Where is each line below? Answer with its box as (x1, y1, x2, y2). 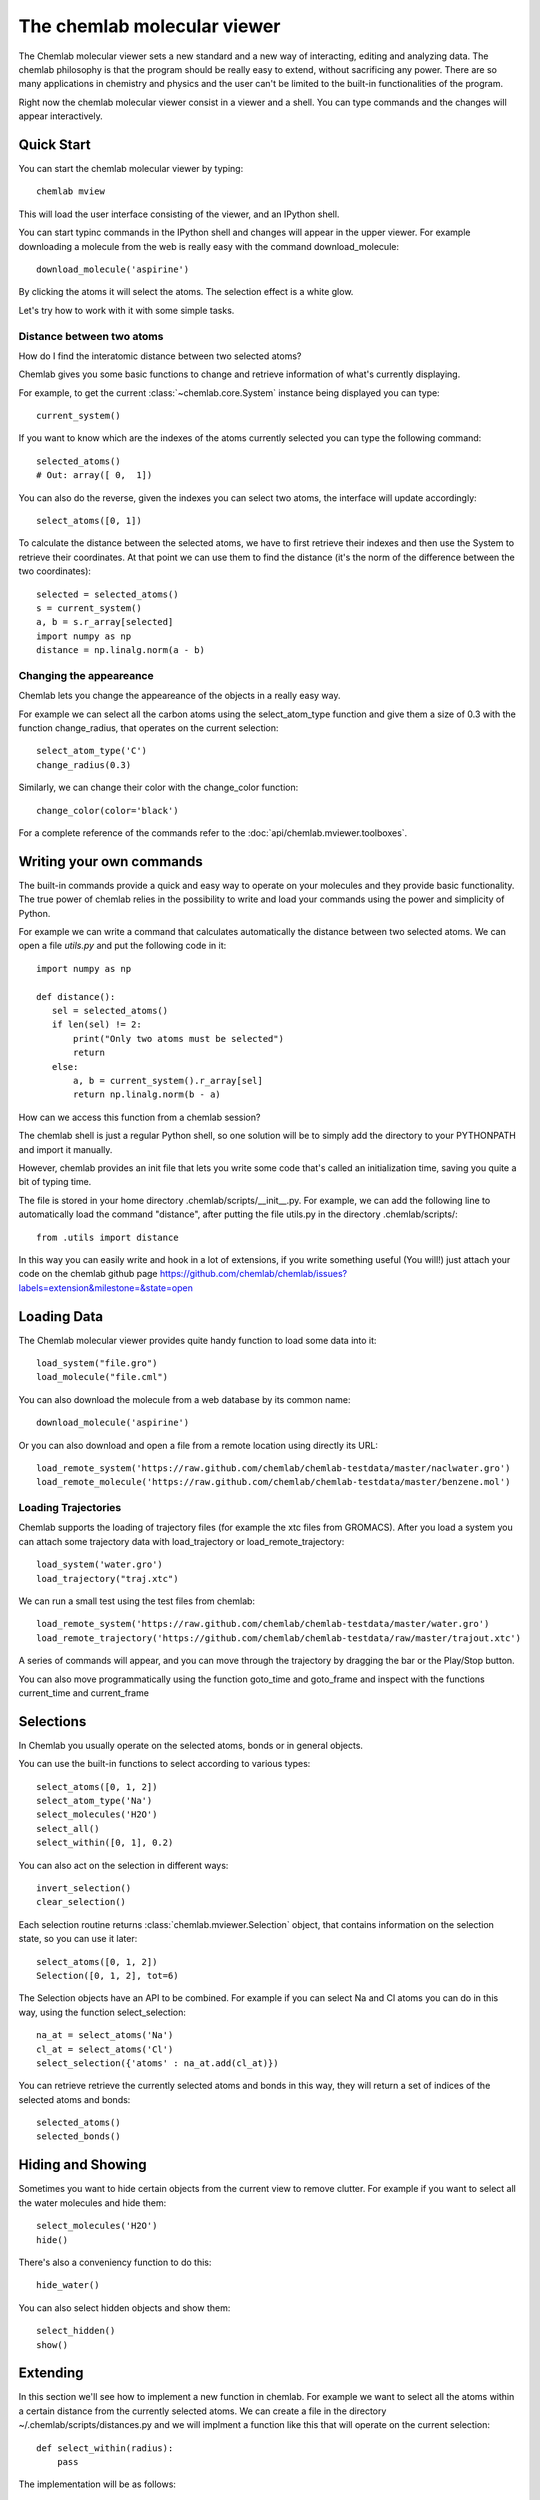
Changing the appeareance (18, 668, 154, 682)
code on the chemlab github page (18, 1268, 159, 1280)
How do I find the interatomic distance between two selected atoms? (18, 350, 302, 362)
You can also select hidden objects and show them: (18, 2301, 231, 2314)
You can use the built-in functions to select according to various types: (18, 1758, 311, 1770)
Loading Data (18, 1308, 104, 1325)
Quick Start (18, 136, 91, 153)
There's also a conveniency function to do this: (18, 2256, 212, 2268)
